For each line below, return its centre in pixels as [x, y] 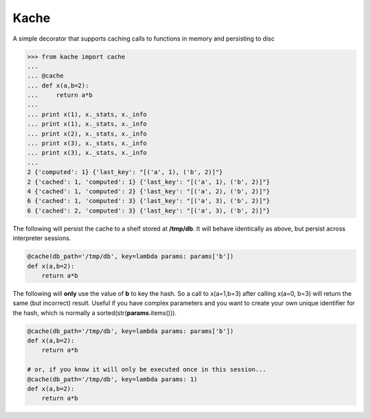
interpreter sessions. [42, 238]
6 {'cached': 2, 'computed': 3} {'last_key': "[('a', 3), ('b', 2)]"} [149, 211]
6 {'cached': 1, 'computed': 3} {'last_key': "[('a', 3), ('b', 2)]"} [149, 201]
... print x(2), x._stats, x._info [87, 133]
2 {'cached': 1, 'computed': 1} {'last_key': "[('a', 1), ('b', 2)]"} [149, 182]
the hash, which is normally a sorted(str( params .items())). [94, 312]
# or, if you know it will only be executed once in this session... [147, 369]
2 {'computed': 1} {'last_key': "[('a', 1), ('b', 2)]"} [125, 172]
